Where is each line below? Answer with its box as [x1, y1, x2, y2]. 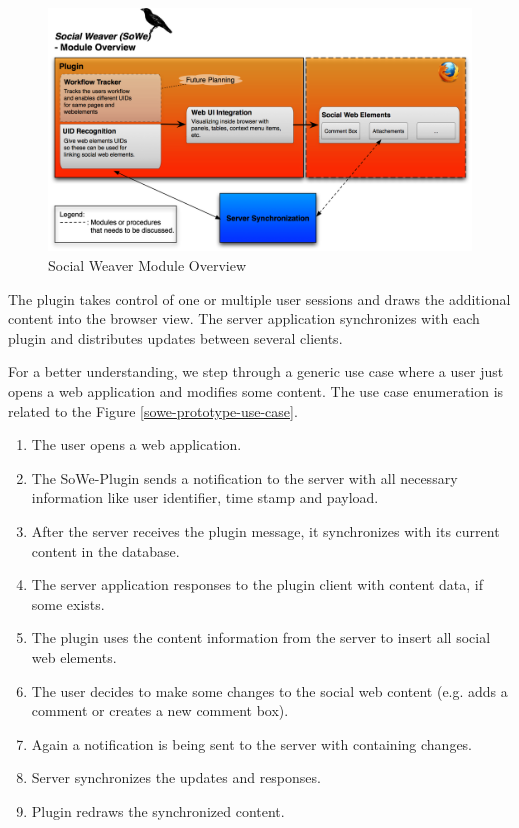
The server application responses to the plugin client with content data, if [31, 574, 483, 595]
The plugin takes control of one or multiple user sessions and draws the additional [8, 288, 511, 309]
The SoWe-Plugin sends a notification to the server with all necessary [31, 467, 458, 488]
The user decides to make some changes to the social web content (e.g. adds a [31, 680, 508, 701]
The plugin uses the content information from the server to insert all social [31, 627, 491, 648]
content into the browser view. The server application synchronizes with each [8, 308, 480, 329]
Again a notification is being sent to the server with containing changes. [31, 733, 473, 754]
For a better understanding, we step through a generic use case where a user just [8, 361, 504, 382]
